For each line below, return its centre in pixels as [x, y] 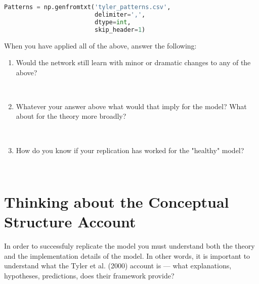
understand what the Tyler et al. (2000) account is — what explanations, [118, 266]
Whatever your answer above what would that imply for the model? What [131, 106]
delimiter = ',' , [120, 14]
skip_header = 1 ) [120, 30]
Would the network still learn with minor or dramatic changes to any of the [133, 62]
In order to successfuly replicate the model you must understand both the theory [129, 246]
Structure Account [70, 222]
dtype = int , [113, 22]
